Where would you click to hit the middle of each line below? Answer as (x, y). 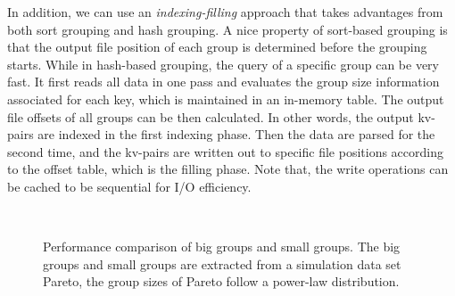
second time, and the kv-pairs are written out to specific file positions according (225, 151)
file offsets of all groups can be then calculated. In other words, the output (211, 116)
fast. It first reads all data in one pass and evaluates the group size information (223, 82)
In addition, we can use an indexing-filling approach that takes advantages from (225, 12)
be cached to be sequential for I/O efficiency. (129, 186)
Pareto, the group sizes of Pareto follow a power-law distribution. (221, 281)
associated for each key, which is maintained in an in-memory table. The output (226, 99)
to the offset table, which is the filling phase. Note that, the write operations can (228, 169)
